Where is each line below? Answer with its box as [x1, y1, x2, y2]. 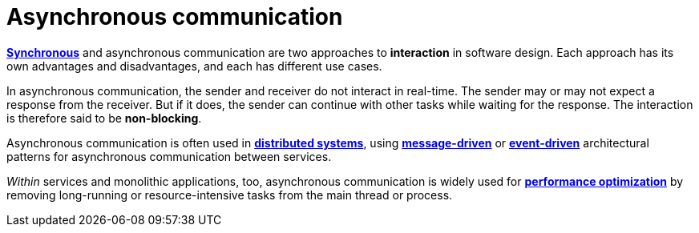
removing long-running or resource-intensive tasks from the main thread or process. [6, 187, 453, 202]
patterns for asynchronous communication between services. [6, 149, 332, 163]
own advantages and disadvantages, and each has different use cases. [6, 58, 382, 73]
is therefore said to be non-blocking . [6, 110, 202, 125]
